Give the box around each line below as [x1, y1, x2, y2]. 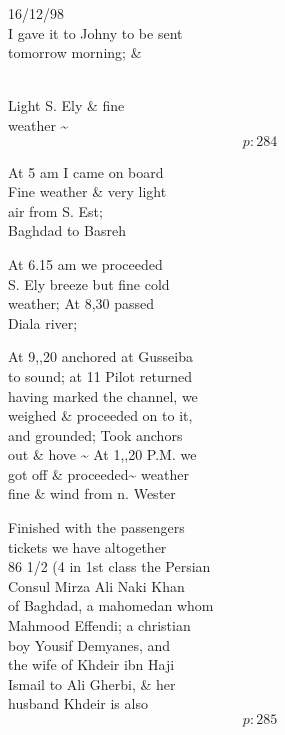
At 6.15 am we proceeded [8, 253, 163, 274]
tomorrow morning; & [8, 42, 142, 63]
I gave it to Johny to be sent [8, 22, 183, 43]
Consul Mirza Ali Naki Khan [8, 575, 185, 596]
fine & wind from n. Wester [8, 483, 176, 504]
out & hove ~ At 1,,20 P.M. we [8, 444, 197, 465]
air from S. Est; [8, 200, 103, 221]
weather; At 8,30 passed [8, 293, 155, 314]
